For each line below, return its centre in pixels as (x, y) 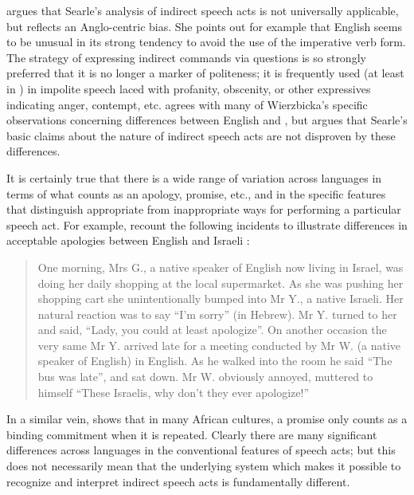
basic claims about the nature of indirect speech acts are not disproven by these (201, 135)
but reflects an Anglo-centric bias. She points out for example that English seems (204, 26)
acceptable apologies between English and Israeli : (128, 240)
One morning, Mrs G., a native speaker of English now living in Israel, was (221, 267)
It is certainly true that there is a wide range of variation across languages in (194, 177)
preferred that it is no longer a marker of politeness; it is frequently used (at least (205, 73)
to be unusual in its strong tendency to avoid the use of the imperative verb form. (206, 42)
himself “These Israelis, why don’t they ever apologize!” (174, 392)
